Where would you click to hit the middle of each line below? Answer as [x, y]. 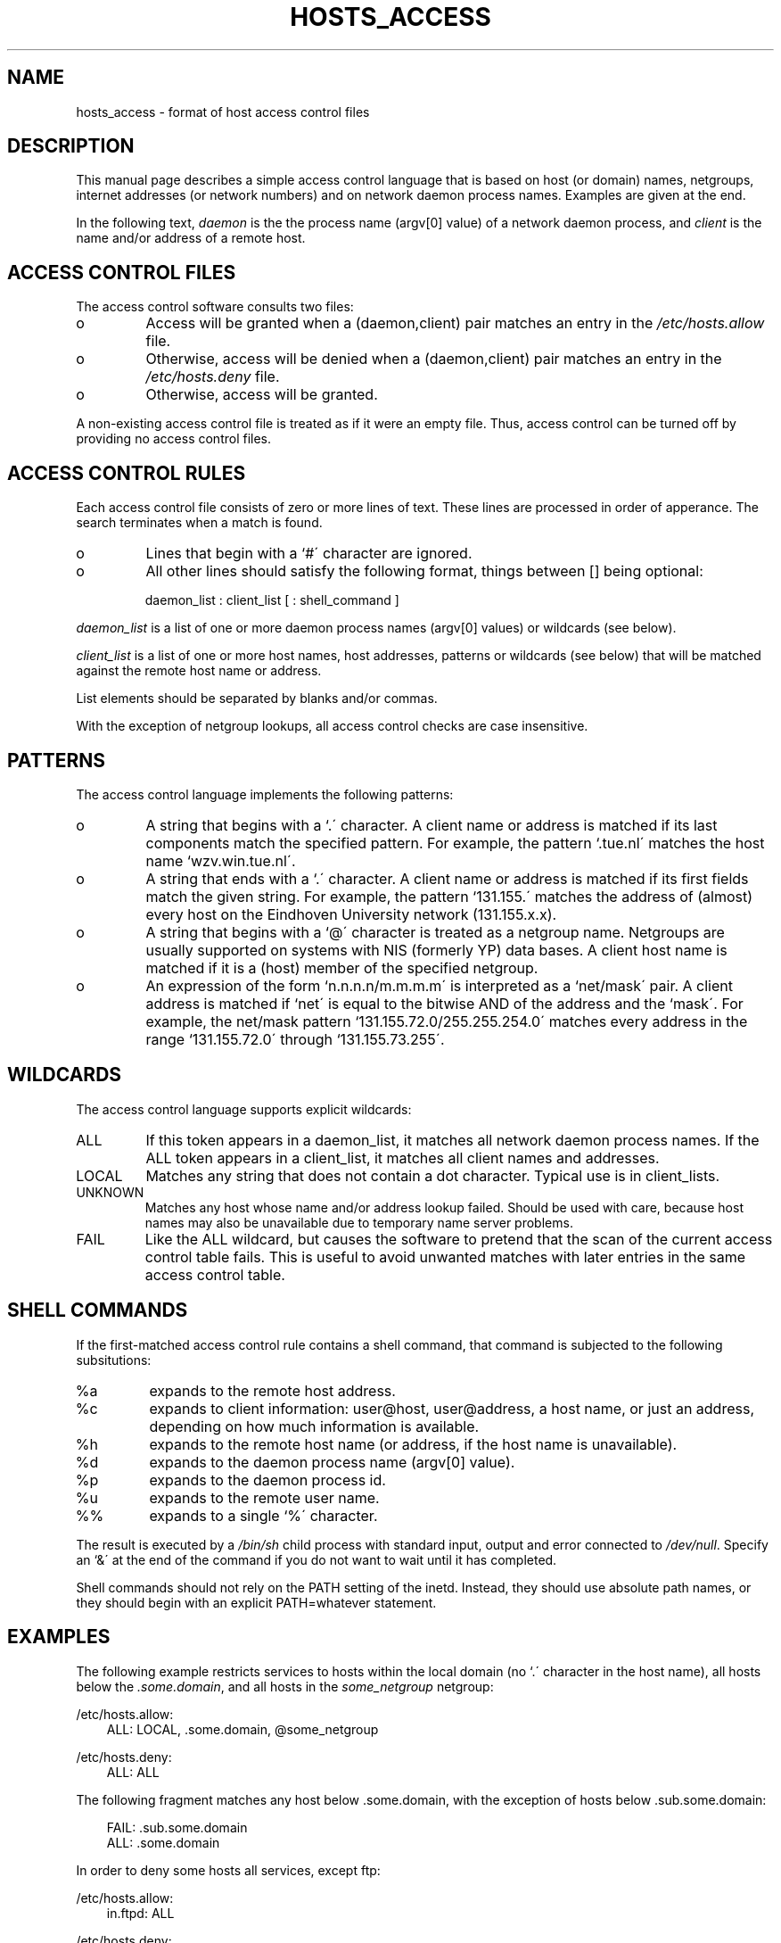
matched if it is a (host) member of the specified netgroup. [342, 967]
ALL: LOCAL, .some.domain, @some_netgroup [243, 1729]
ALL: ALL [133, 1772]
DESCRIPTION [71, 146]
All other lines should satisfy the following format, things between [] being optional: [424, 571]
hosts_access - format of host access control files [223, 112]
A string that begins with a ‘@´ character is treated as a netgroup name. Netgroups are [435, 932]
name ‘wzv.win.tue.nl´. [221, 860]
